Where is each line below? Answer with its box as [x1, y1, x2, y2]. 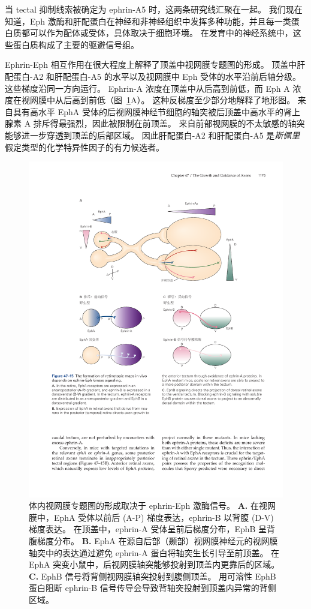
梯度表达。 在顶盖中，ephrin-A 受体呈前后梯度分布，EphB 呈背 [29, 523, 276, 535]
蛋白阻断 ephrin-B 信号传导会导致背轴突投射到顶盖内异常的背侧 [29, 581, 276, 594]
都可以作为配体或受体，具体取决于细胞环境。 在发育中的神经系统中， [21, 26, 293, 39]
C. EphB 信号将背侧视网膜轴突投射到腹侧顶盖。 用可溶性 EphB [29, 569, 276, 582]
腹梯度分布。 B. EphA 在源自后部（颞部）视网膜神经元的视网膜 [29, 535, 278, 547]
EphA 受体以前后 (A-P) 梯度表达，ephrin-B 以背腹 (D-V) [53, 511, 274, 523]
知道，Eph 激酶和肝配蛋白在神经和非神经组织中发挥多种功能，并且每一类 [5, 14, 291, 27]
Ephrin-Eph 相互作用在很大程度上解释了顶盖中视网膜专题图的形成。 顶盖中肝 [5, 58, 306, 71]
